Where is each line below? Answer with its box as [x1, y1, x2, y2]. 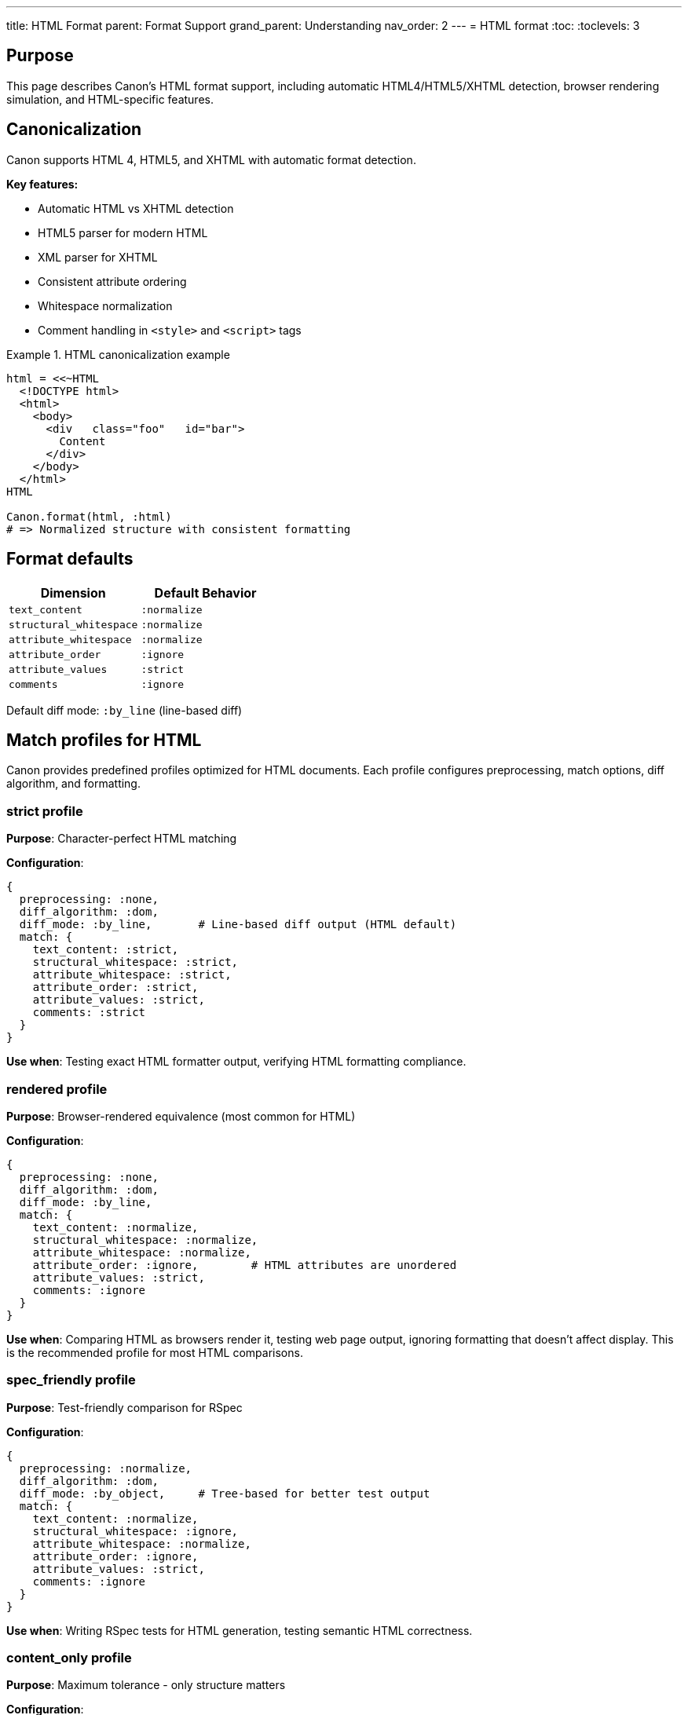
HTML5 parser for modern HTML [38, 225, 208, 240]
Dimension [40, 584, 106, 601]
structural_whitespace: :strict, [32, 956, 239, 969]
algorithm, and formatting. [6, 777, 141, 791]
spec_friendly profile [6, 1372, 136, 1388]
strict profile [6, 803, 83, 819]
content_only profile [6, 1650, 132, 1666]
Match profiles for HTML [6, 730, 202, 750]
